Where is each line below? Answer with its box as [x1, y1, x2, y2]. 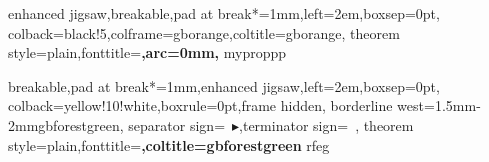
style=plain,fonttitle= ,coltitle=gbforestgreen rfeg [8, 134, 330, 155]
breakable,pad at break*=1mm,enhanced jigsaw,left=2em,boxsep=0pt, [8, 75, 440, 96]
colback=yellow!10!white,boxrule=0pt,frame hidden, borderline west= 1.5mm [8, 95, 477, 116]
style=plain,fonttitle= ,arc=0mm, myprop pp [8, 42, 287, 63]
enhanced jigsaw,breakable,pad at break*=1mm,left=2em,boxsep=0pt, [8, 3, 440, 23]
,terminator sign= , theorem [239, 114, 414, 135]
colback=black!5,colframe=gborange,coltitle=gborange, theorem [8, 22, 400, 43]
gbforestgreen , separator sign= [38, 114, 226, 135]
